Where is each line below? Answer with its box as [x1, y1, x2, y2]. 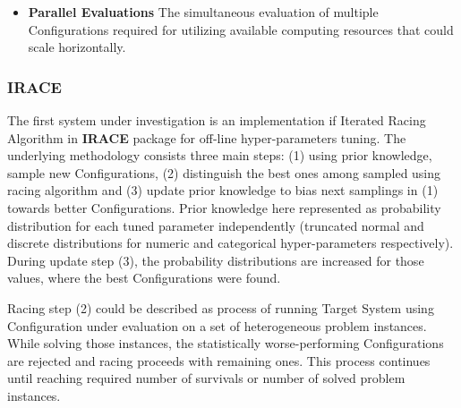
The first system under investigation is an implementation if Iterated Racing [7, 111, 426, 129]
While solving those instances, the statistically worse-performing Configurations [7, 334, 444, 353]
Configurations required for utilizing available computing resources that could [28, 20, 454, 38]
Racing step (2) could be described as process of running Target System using [7, 298, 434, 317]
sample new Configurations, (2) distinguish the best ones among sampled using [7, 163, 441, 182]
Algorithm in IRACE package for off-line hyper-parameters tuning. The [7, 128, 406, 147]
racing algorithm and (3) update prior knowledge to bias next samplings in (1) [7, 181, 439, 200]
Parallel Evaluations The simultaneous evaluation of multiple [28, 3, 379, 21]
